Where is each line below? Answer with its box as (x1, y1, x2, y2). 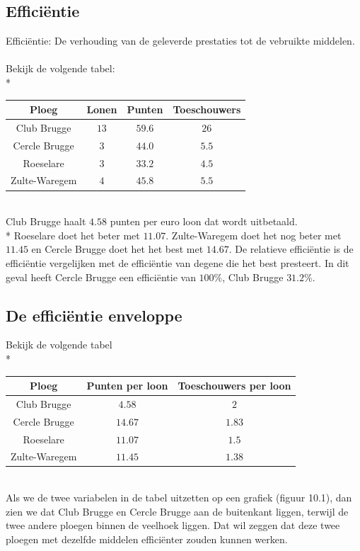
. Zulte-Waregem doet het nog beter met (166, 227, 342, 242)
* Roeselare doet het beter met (6, 227, 140, 242)
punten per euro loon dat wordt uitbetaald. (110, 214, 298, 229)
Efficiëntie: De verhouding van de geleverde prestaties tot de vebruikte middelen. (6, 33, 355, 48)
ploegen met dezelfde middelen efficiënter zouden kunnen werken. (6, 531, 288, 546)
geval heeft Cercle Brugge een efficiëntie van (6, 269, 196, 284)
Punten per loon (86, 378, 168, 392)
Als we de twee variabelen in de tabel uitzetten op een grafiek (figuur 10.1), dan (6, 490, 352, 505)
